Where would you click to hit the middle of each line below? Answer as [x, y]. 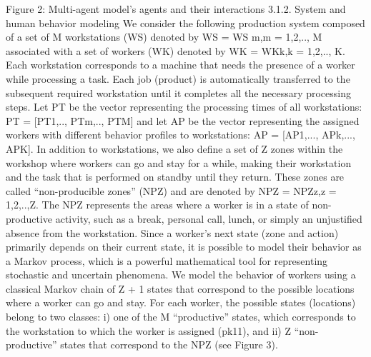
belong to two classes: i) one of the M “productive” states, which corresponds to [181, 317]
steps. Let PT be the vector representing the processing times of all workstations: [184, 107]
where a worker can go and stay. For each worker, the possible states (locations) [181, 302]
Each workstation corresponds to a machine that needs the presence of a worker [180, 65]
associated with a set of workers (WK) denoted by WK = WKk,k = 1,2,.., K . [175, 50]
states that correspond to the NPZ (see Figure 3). [169, 345]
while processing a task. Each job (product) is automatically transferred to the [178, 78]
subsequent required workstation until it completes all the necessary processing [179, 92]
